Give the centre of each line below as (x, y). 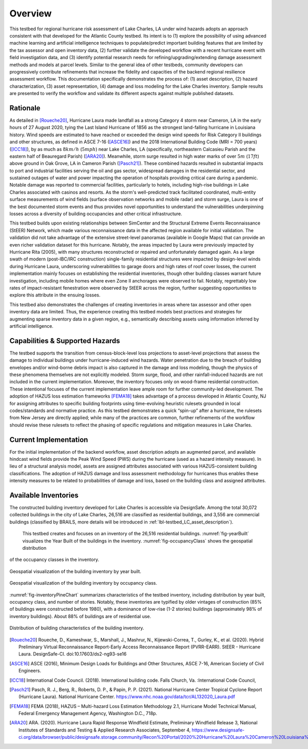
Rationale (25, 108)
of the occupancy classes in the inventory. (54, 559)
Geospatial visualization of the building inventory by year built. (75, 571)
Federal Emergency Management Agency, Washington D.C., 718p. (88, 714)
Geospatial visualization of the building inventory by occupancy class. (83, 583)
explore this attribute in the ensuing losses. (55, 295)
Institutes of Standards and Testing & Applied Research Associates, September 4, (105, 730)
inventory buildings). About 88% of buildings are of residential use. (80, 616)
